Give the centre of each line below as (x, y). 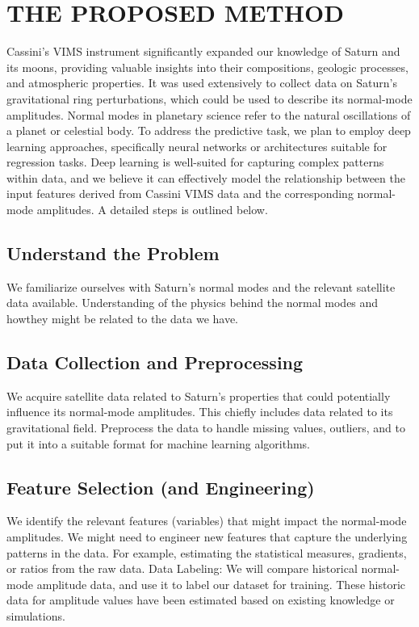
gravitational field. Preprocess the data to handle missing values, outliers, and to (206, 428)
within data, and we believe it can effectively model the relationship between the (206, 177)
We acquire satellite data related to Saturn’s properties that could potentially (199, 396)
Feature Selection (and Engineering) (161, 487)
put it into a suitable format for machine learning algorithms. (159, 443)
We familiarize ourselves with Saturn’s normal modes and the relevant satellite (201, 286)
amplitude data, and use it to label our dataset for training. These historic (221, 584)
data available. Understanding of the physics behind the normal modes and (193, 303)
